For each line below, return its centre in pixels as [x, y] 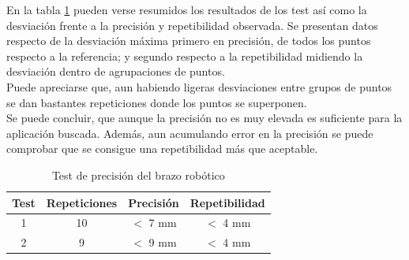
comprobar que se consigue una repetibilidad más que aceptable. [162, 149]
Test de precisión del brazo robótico [138, 175]
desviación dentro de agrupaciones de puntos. [116, 71]
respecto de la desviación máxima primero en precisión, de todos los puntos [189, 41]
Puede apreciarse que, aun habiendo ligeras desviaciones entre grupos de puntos [199, 86]
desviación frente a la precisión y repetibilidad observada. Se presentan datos [192, 25]
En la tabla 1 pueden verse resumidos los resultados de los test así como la [187, 9]
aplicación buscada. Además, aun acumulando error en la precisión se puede [190, 133]
